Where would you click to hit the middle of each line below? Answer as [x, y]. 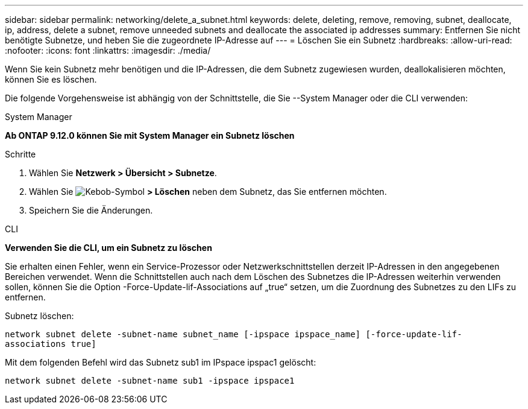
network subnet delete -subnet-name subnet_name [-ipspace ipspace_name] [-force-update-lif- [234, 334]
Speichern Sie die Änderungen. [91, 210]
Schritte [20, 154]
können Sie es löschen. [51, 79]
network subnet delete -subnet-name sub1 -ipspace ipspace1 [150, 381]
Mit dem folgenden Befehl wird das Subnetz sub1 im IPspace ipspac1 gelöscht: [161, 362]
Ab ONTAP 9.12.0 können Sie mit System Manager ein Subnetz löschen [150, 135]
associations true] [51, 344]
